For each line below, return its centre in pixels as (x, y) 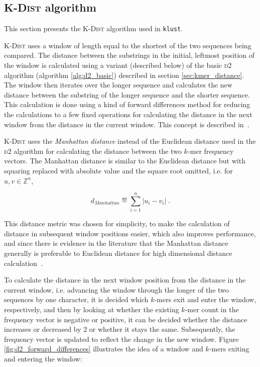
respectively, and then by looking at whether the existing (92, 309)
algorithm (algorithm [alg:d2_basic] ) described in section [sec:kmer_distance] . (124, 75)
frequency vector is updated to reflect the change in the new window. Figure (121, 339)
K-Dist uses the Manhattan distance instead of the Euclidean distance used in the (130, 141)
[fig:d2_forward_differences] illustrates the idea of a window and (104, 349)
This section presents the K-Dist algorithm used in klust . (94, 28)
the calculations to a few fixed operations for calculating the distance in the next (128, 114)
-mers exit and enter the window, (205, 299)
